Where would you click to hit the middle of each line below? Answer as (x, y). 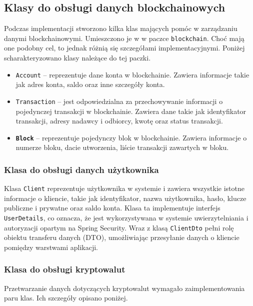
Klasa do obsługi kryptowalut (65, 269)
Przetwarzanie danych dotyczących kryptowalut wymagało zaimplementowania (124, 288)
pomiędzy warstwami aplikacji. (51, 247)
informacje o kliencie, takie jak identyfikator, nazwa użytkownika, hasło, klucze (125, 198)
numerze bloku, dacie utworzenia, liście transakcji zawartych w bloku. (122, 147)
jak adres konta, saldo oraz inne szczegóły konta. (90, 84)
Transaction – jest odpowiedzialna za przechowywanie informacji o (119, 101)
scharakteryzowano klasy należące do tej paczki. (77, 58)
